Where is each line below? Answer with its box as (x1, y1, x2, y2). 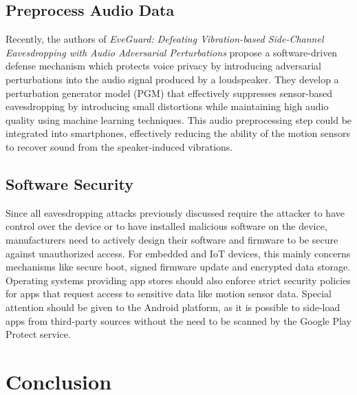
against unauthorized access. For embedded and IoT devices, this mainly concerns (6, 246, 351, 260)
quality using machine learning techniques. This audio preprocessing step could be (6, 112, 352, 127)
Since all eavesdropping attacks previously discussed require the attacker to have (6, 205, 345, 220)
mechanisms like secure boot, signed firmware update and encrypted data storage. (6, 259, 351, 274)
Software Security (6, 173, 133, 194)
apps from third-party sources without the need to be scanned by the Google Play (6, 313, 351, 328)
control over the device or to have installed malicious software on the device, (6, 219, 327, 233)
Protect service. (6, 327, 71, 341)
